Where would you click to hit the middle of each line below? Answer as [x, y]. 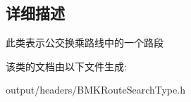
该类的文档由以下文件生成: [66, 66]
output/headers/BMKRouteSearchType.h [95, 90]
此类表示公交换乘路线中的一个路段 [85, 43]
